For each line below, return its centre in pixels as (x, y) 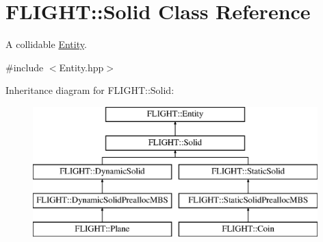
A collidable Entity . (46, 44)
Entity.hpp (81, 67)
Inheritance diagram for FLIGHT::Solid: (90, 90)
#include (25, 67)
